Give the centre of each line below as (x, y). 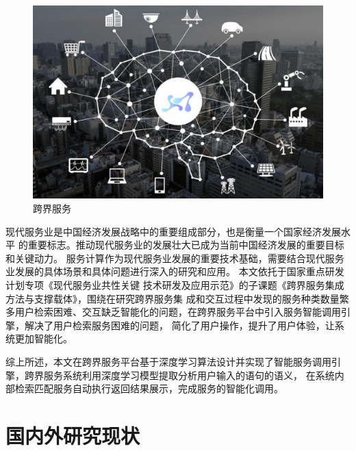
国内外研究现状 (73, 435)
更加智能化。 (43, 338)
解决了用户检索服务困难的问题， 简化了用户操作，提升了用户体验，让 (179, 325)
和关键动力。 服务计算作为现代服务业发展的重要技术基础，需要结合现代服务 (175, 258)
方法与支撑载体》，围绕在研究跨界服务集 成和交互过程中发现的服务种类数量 (173, 298)
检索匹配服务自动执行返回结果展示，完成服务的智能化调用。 (149, 388)
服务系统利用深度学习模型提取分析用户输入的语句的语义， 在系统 (189, 375)
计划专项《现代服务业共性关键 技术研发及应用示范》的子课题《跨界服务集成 (175, 284)
